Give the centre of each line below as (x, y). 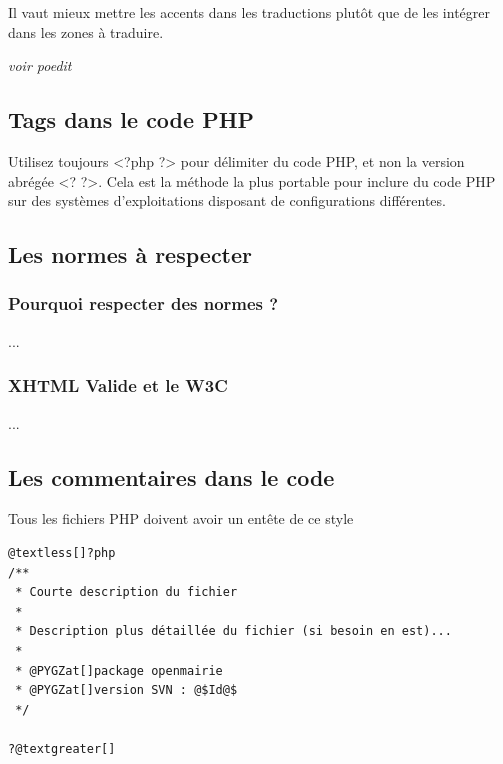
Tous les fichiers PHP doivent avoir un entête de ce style (181, 518)
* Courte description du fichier (126, 592)
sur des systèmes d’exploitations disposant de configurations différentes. (227, 200)
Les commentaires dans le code (171, 476)
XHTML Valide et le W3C (118, 385)
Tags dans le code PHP (131, 119)
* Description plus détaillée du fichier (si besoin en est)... (233, 631)
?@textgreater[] (62, 748)
